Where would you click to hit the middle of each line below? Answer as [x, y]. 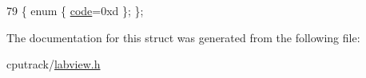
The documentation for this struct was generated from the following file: [183, 37]
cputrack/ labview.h [54, 64]
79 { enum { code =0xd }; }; [75, 10]
